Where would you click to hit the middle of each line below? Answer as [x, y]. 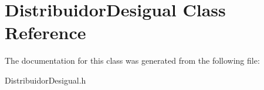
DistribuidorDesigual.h [45, 80]
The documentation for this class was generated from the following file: [132, 60]
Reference [45, 32]
